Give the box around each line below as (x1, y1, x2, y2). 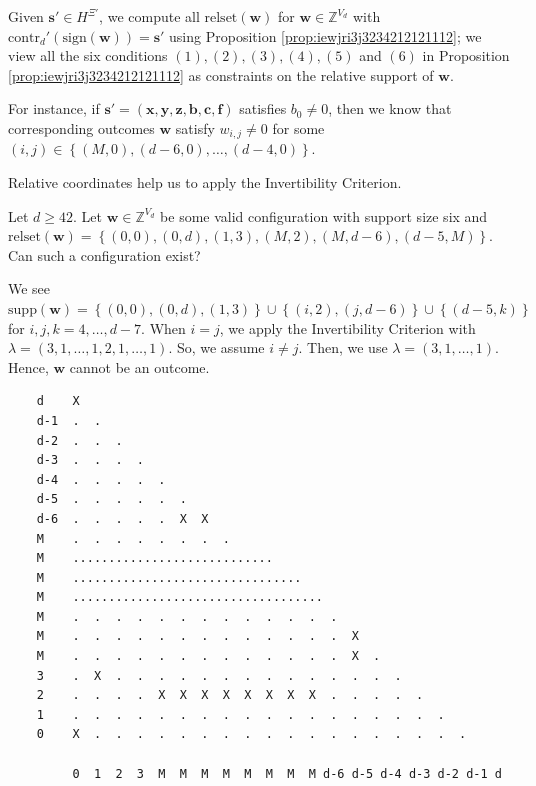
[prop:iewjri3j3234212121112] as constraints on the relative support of (8, 64, 434, 85)
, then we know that (328, 98, 452, 119)
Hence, (8, 356, 49, 377)
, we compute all (99, 6, 200, 26)
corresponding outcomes (8, 117, 155, 138)
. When (141, 317, 186, 338)
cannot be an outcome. (69, 356, 210, 377)
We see (8, 278, 51, 299)
